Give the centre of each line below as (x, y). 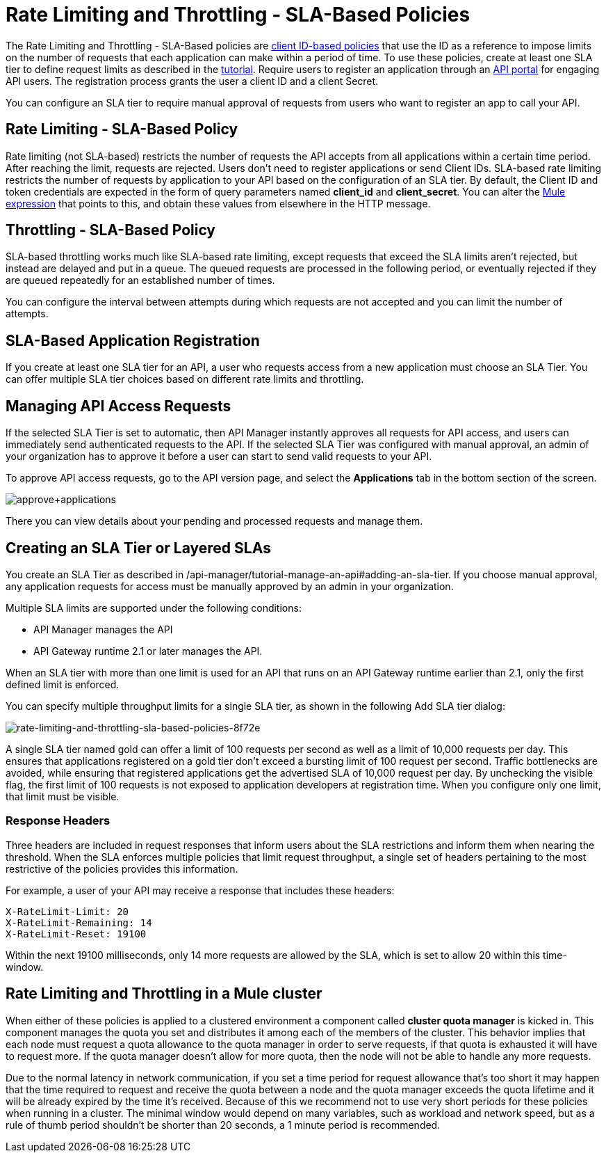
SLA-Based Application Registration (133, 340)
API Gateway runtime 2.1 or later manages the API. (148, 651)
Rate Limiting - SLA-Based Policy (122, 129)
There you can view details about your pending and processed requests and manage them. (214, 521)
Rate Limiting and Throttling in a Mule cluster (164, 994)
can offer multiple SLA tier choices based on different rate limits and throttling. (185, 379)
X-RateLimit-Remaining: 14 (79, 922)
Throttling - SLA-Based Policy (111, 230)
